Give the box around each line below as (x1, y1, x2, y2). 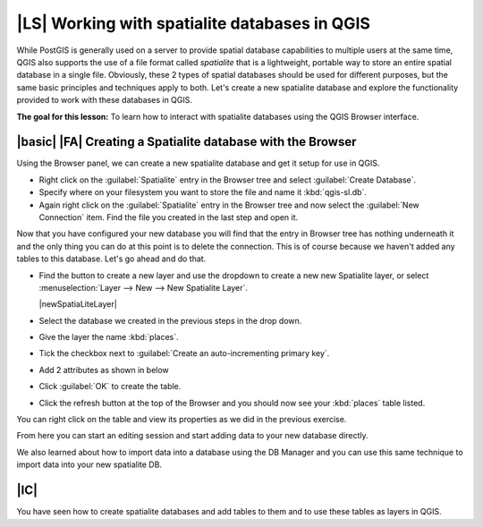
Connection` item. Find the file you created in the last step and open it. (38, 211, 299, 223)
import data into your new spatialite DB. (16, 459, 163, 470)
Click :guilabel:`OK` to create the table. (38, 381, 182, 392)
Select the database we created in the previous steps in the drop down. (38, 315, 302, 326)
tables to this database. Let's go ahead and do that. (16, 253, 207, 264)
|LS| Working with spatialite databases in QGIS (16, 13, 371, 33)
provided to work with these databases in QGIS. (16, 95, 192, 106)
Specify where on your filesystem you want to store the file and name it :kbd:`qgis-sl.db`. (38, 187, 367, 198)
